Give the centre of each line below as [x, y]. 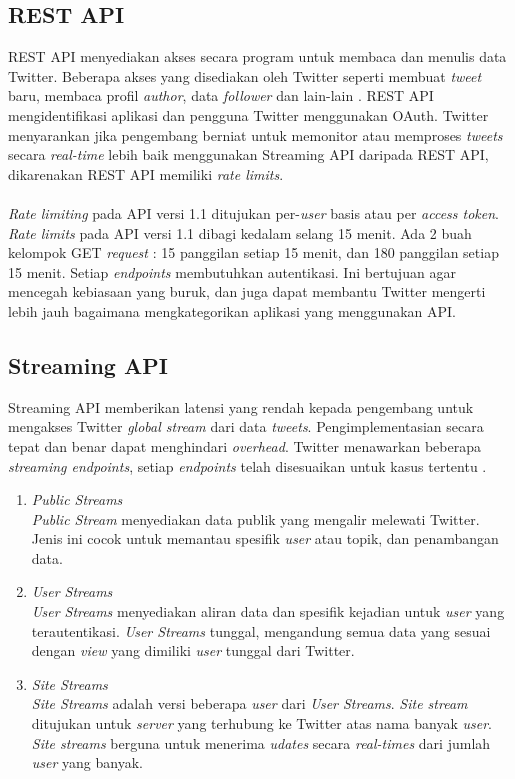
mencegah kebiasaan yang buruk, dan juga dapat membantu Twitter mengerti [247, 291]
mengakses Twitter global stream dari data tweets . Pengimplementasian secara [246, 426]
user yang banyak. [87, 762]
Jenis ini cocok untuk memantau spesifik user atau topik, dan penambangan [265, 538]
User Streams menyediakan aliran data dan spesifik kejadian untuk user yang [268, 611]
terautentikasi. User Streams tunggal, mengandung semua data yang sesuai [261, 630]
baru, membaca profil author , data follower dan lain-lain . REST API [221, 95]
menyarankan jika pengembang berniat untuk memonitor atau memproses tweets [255, 134]
